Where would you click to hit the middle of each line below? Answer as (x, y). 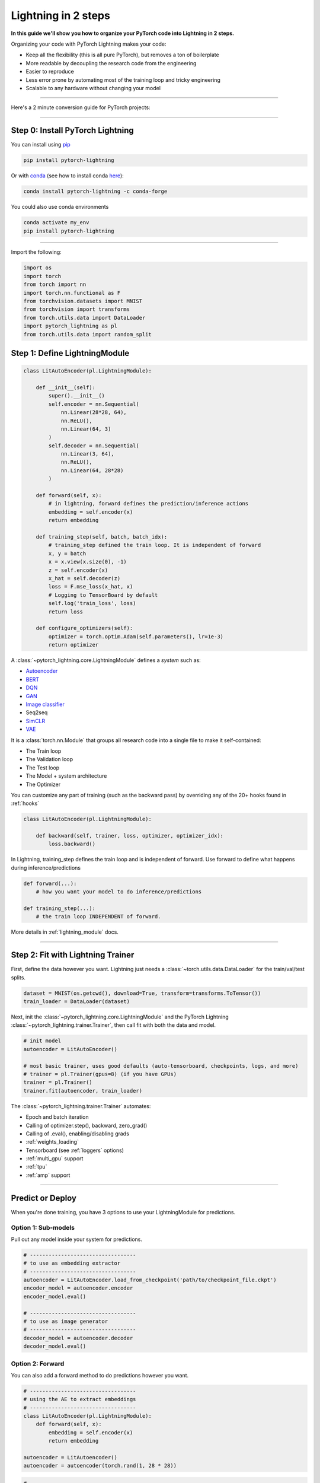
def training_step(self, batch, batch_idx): (102, 537)
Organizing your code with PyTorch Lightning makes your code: (89, 44)
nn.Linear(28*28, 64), (94, 413)
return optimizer (73, 645)
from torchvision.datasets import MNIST (83, 301)
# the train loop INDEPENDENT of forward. (98, 917)
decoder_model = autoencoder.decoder (78, 1338)
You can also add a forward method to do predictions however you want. (100, 1375)
